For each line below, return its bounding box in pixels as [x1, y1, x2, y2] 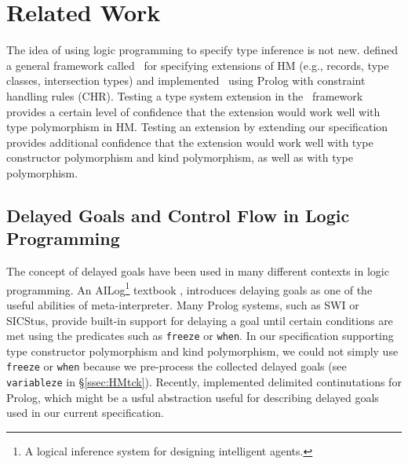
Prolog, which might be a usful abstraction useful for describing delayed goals [6, 389, 379, 405]
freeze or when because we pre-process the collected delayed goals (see [6, 358, 347, 374]
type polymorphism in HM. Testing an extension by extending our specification [6, 119, 388, 135]
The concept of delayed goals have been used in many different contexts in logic [6, 263, 389, 279]
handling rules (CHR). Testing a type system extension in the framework [6, 87, 363, 104]
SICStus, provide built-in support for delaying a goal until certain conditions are [6, 312, 393, 328]
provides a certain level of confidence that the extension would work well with [6, 103, 381, 119]
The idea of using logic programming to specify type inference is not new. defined [6, 42, 398, 58]
